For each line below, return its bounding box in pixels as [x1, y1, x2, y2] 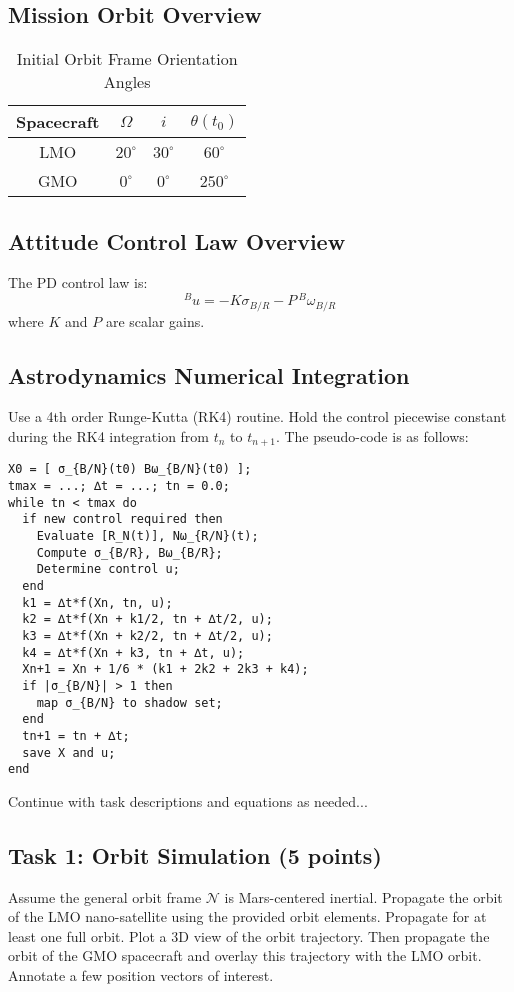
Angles [103, 70, 151, 94]
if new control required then [22, 512, 223, 527]
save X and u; [22, 745, 116, 760]
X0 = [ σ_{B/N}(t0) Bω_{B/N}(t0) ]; [8, 462, 252, 477]
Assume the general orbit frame [8, 886, 202, 907]
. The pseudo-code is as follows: [275, 425, 469, 446]
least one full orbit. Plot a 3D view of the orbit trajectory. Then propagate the [8, 925, 490, 946]
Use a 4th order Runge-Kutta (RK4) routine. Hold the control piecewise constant [8, 406, 507, 427]
